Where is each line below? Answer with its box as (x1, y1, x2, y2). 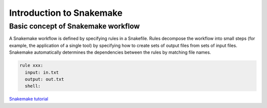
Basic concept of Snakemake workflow (9, 22, 140, 31)
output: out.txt (25, 76, 64, 82)
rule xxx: (19, 63, 44, 69)
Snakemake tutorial (9, 96, 48, 102)
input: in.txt (25, 70, 59, 75)
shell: (25, 83, 41, 89)
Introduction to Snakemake (9, 7, 123, 18)
